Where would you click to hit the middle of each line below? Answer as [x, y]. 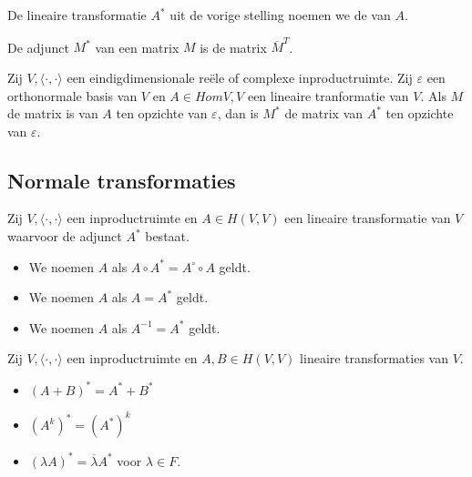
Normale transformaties [122, 180]
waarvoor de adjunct [65, 236]
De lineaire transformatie [77, 15]
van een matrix [137, 47]
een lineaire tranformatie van [328, 95]
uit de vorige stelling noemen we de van [280, 15]
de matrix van [324, 113]
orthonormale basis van [72, 95]
